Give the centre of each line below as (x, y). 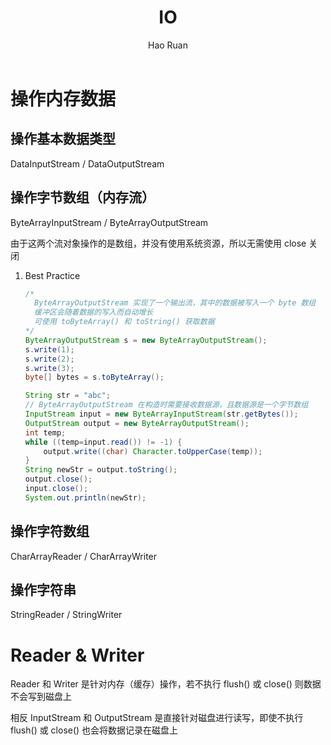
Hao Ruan (168, 45)
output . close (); (58, 479)
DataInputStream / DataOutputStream (87, 163)
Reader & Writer (77, 655)
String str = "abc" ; (67, 396)
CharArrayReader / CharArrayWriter (84, 556)
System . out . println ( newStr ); (85, 497)
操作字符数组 (50, 531)
